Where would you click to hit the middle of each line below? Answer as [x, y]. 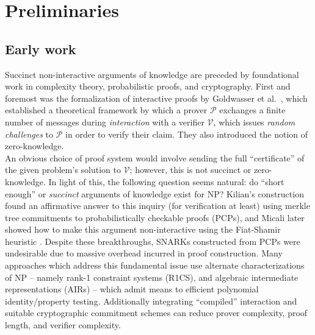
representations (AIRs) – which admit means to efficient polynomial [132, 289]
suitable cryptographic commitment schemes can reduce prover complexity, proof [156, 313]
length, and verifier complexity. [63, 325]
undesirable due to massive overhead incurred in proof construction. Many [144, 253]
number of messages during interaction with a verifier [105, 122]
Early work [41, 48]
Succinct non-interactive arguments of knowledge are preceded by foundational [152, 74]
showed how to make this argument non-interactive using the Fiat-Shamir [143, 229]
